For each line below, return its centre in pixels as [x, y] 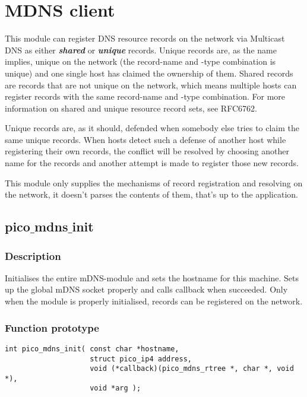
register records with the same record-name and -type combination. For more [145, 96]
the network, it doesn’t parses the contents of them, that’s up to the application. [151, 194]
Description [33, 255]
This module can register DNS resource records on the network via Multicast [145, 38]
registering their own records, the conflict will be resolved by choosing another [147, 151]
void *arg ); [115, 388]
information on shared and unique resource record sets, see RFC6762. [131, 108]
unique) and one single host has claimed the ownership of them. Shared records [149, 73]
